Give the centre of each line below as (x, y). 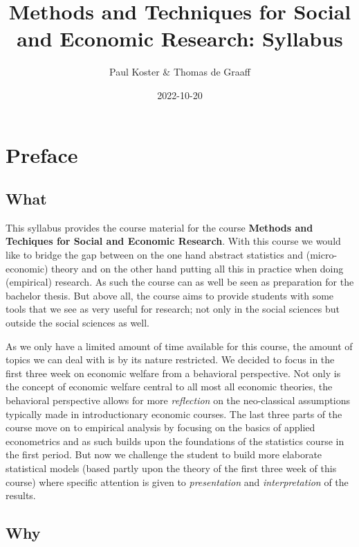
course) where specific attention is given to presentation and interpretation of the (177, 481)
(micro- (322, 255)
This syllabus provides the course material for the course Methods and (159, 227)
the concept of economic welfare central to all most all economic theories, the (169, 387)
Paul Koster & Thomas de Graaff (180, 72)
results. (21, 495)
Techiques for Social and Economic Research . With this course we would (173, 241)
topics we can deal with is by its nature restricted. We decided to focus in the (170, 359)
